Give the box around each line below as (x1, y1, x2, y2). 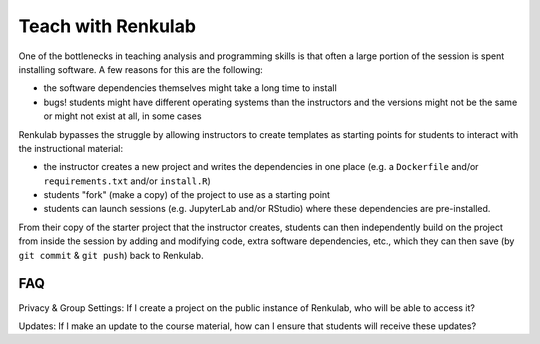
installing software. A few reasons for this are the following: (18, 63, 264, 75)
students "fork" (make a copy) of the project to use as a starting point (43, 189, 330, 201)
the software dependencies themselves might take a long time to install (43, 82, 337, 94)
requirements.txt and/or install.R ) (43, 175, 212, 187)
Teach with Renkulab (18, 15, 197, 37)
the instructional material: (18, 142, 124, 154)
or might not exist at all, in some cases (43, 110, 202, 122)
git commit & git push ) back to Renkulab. (18, 249, 204, 261)
